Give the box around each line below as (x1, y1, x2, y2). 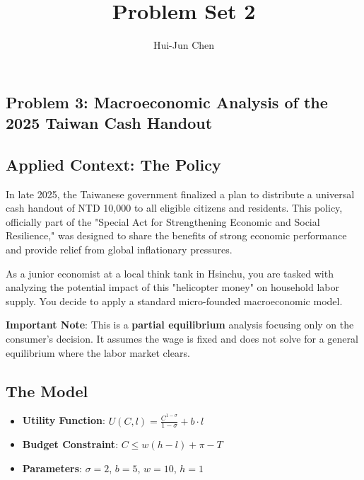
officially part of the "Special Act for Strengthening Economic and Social (6, 214, 320, 229)
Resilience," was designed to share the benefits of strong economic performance (6, 228, 347, 243)
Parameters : (22, 460, 82, 475)
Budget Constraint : (22, 437, 119, 452)
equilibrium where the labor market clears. (6, 345, 190, 360)
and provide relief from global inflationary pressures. (6, 242, 233, 257)
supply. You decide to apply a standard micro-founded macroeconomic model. (6, 293, 343, 308)
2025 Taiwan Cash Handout (6, 112, 213, 134)
